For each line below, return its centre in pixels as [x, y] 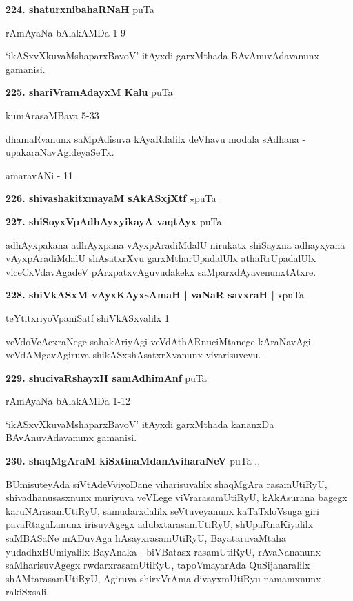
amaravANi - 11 [40, 175]
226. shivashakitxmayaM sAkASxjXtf [96, 198]
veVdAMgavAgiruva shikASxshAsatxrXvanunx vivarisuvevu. [133, 355]
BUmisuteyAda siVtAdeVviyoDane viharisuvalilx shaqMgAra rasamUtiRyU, [167, 483]
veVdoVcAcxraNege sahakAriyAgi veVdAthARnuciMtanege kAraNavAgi [158, 341]
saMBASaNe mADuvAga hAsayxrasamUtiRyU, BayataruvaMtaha [146, 538]
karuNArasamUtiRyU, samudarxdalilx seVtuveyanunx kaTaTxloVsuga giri [162, 510]
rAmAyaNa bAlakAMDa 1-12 [68, 401]
